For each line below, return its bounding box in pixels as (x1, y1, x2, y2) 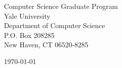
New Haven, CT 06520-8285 (4, 39, 88, 50)
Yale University (4, 10, 50, 21)
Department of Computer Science (4, 20, 105, 31)
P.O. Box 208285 (4, 30, 55, 40)
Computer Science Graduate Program (4, 1, 118, 11)
